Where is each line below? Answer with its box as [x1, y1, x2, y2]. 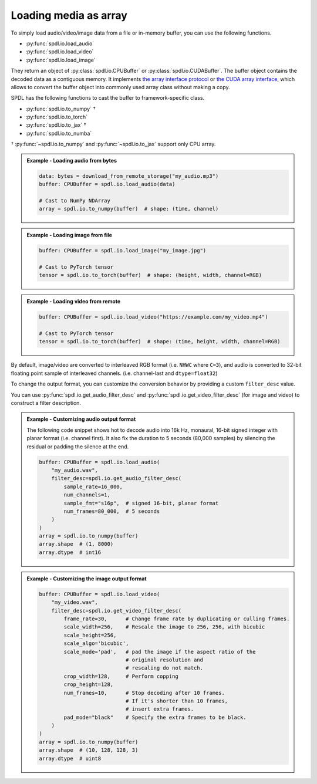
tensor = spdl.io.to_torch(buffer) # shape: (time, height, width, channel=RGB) [39, 338, 281, 345]
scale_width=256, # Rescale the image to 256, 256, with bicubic [63, 624, 265, 630]
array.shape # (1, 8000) [39, 540, 114, 548]
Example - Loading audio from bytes [26, 157, 117, 164]
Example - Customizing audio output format [26, 415, 136, 423]
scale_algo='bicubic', [63, 640, 129, 647]
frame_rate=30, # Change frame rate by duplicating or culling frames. [63, 615, 290, 622]
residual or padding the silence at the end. [26, 443, 129, 450]
